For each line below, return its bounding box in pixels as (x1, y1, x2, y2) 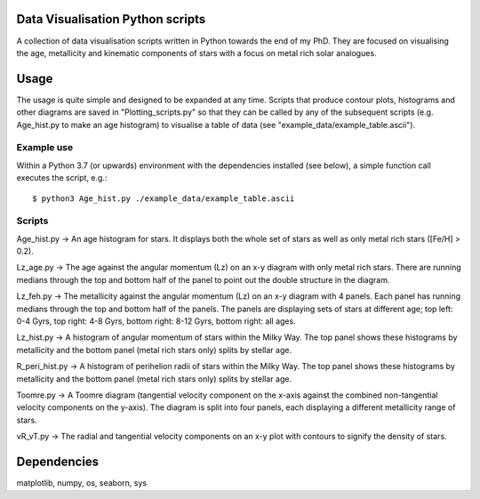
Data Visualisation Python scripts (16, 12, 206, 27)
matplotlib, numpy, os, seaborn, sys (16, 478, 147, 488)
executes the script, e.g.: (16, 173, 108, 183)
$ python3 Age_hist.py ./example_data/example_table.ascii (32, 193, 295, 204)
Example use (16, 141, 74, 154)
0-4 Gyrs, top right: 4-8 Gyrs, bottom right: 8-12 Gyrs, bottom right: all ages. (16, 316, 297, 326)
